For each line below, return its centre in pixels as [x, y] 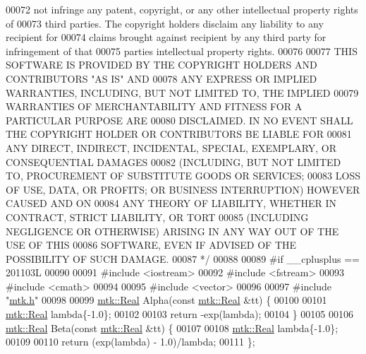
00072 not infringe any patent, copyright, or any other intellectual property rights [182, 9]
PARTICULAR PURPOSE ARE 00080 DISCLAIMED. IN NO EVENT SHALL [179, 120]
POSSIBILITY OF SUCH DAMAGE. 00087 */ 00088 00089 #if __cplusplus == [183, 258]
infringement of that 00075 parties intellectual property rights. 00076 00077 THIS [182, 51]
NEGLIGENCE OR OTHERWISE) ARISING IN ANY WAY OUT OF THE [172, 231]
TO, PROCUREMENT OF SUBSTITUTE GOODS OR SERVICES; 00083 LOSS [183, 176]
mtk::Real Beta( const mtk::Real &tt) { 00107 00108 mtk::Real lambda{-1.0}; [172, 328]
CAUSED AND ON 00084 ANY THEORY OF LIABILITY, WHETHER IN [171, 203]
